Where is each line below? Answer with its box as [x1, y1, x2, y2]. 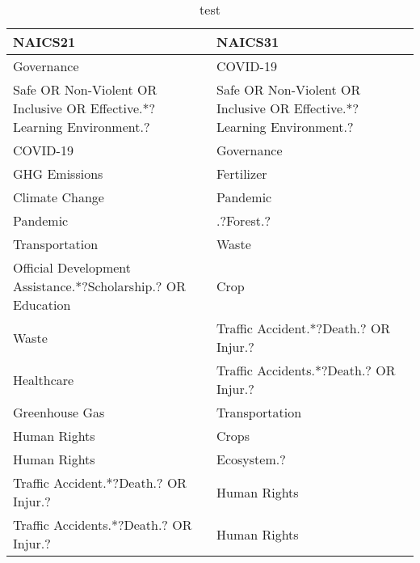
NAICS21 [13, 32, 76, 51]
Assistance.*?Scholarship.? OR [13, 277, 186, 295]
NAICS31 [216, 32, 279, 51]
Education [13, 295, 71, 314]
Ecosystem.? [216, 450, 286, 468]
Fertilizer [216, 164, 267, 183]
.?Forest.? [216, 211, 271, 230]
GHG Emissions [13, 164, 103, 183]
